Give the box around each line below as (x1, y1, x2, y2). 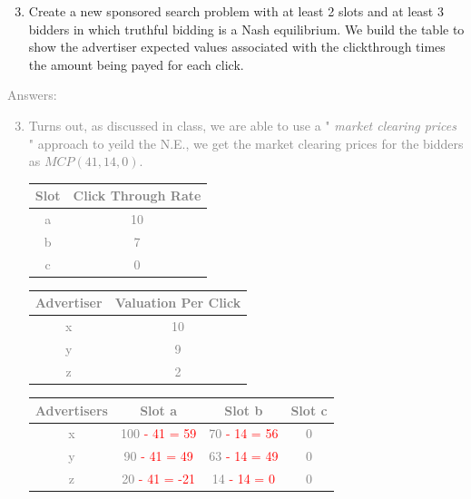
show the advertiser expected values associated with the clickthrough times (28, 37, 446, 56)
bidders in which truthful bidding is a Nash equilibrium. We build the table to (28, 19, 465, 38)
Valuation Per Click (114, 293, 241, 312)
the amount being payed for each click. (28, 54, 244, 73)
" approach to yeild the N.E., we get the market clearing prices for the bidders (28, 133, 464, 152)
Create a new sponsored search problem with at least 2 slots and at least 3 (28, 2, 444, 20)
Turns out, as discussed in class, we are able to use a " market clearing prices (28, 115, 456, 134)
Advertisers (34, 400, 108, 419)
